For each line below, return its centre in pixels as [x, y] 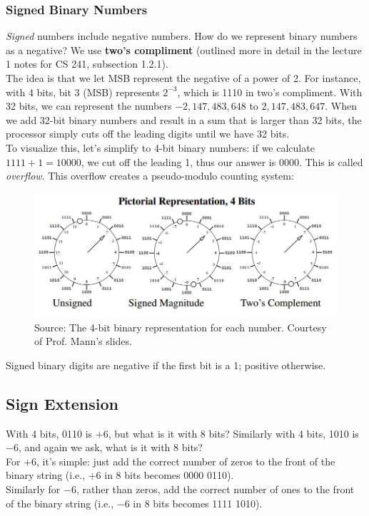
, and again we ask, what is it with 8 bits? [110, 447]
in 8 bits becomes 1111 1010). [198, 503]
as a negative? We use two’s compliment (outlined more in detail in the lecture [184, 50]
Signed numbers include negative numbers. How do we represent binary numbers [182, 36]
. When [341, 106]
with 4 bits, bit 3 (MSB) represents [83, 92]
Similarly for [33, 489]
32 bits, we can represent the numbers [89, 106]
